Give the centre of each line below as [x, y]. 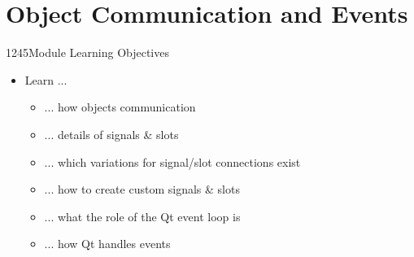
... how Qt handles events [107, 244]
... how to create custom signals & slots [142, 189]
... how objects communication [120, 107]
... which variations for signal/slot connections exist [172, 161]
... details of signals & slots [111, 134]
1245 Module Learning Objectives [87, 52]
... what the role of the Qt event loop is [142, 216]
